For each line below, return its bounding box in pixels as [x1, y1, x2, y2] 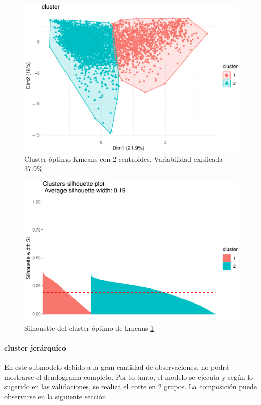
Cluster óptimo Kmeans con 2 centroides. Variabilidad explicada [24, 153, 223, 164]
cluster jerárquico [4, 342, 67, 353]
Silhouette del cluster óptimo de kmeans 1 [24, 322, 154, 333]
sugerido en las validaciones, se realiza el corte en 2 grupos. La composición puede [4, 381, 257, 392]
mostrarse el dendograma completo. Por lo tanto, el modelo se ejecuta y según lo [4, 371, 253, 382]
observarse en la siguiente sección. [4, 391, 108, 401]
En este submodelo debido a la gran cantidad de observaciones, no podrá [4, 362, 229, 372]
